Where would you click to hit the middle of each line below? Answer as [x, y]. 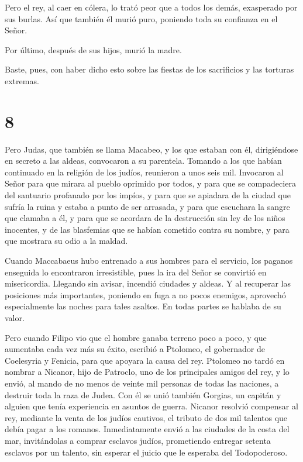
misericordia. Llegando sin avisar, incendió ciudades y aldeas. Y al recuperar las [148, 283]
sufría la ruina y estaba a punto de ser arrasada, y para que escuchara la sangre [147, 206]
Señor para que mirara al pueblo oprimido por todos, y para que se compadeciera [150, 183]
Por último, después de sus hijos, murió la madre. [93, 49]
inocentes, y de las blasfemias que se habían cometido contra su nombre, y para [147, 229]
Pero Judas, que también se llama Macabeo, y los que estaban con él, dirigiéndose [151, 149]
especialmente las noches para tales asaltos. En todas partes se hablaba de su [143, 306]
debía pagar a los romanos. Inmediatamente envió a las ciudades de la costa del [147, 429]
